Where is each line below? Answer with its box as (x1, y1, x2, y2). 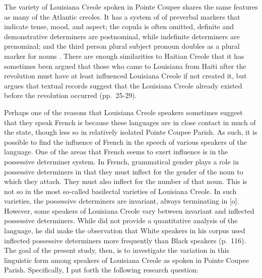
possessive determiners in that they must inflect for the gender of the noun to (4, 166, 243, 176)
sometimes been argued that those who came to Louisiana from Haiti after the (4, 60, 246, 71)
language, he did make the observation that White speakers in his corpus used (4, 225, 245, 236)
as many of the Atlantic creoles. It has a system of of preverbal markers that (4, 11, 240, 22)
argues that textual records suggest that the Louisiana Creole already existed (4, 80, 242, 90)
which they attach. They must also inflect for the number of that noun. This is (4, 176, 247, 187)
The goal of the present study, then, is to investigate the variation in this (4, 245, 229, 255)
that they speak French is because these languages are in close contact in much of (4, 117, 256, 127)
